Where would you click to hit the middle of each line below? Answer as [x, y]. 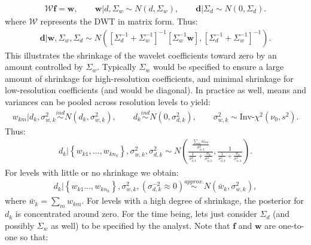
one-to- [291, 225]
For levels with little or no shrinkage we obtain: [92, 172]
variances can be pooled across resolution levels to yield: [108, 102]
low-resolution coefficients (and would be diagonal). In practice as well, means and [155, 90]
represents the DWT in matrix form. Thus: [119, 21]
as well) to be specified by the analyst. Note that [141, 225]
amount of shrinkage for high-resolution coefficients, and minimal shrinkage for [149, 78]
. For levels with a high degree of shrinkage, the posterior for [193, 200]
